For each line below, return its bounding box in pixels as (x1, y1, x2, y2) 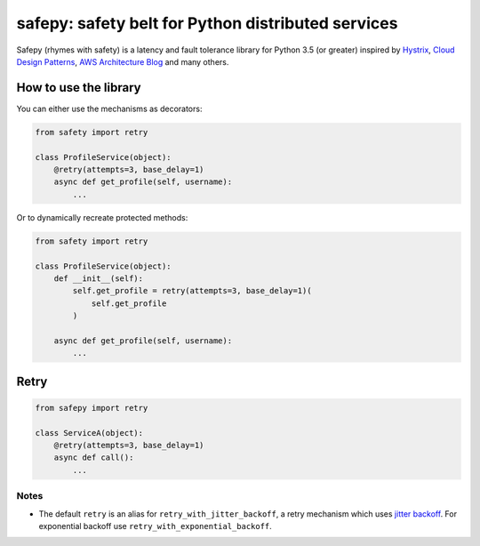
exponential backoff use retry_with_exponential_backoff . (38, 520, 273, 531)
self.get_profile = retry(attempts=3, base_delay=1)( (72, 285, 312, 296)
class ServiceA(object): (35, 428, 144, 438)
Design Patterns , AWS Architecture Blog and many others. (16, 56, 229, 67)
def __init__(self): (53, 273, 144, 284)
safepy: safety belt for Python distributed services (16, 13, 398, 33)
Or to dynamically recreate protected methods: (16, 212, 188, 222)
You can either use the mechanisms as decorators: (16, 103, 203, 114)
